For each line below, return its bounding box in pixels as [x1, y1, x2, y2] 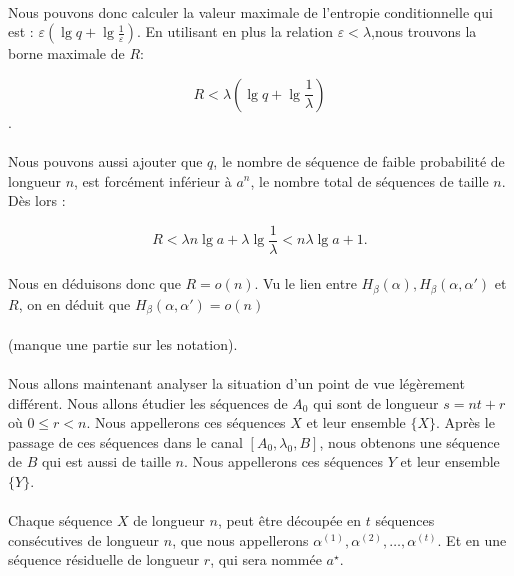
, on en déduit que [18, 293, 131, 314]
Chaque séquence [8, 510, 113, 531]
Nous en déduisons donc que [8, 273, 181, 294]
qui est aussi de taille [41, 451, 171, 472]
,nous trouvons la [371, 21, 477, 42]
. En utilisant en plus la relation [137, 21, 334, 42]
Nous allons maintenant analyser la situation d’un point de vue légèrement [8, 373, 465, 394]
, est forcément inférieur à [74, 170, 232, 191]
